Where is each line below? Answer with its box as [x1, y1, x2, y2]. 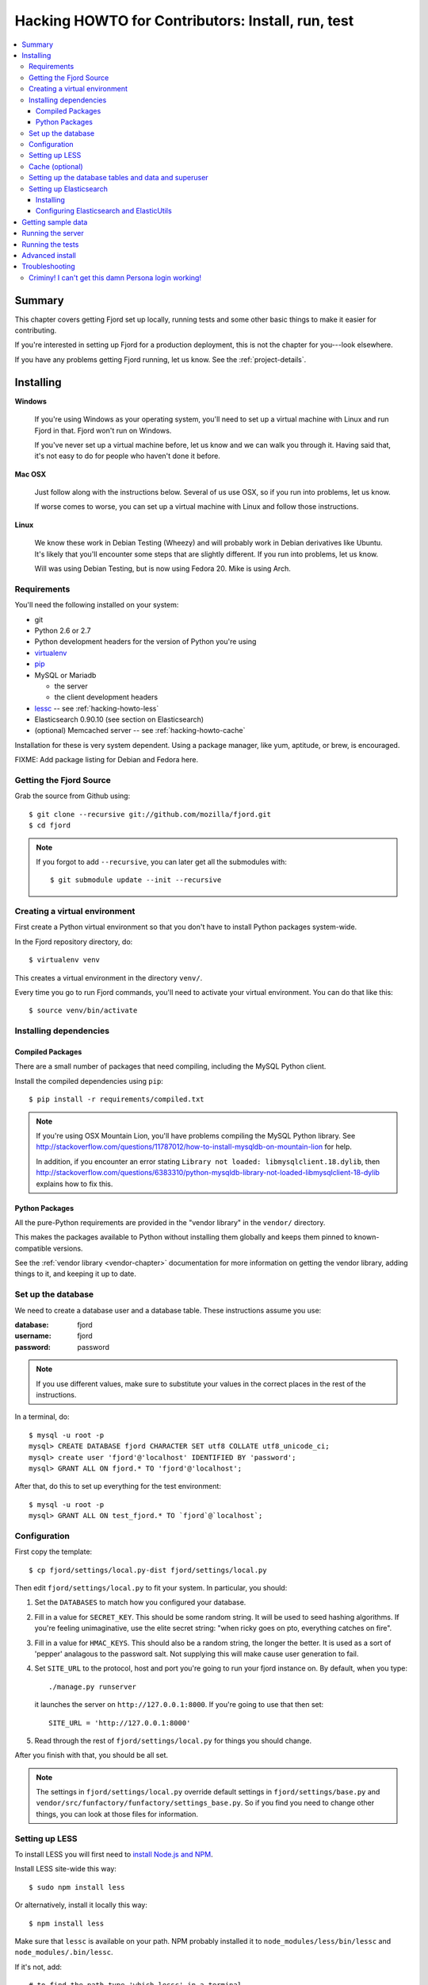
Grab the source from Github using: [14, 791, 131, 801]
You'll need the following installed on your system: [14, 600, 179, 610]
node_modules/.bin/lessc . [14, 1948, 113, 1957]
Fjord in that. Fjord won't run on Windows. [34, 426, 172, 435]
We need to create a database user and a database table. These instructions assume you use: [14, 1305, 322, 1315]
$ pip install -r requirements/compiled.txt [29, 1095, 205, 1104]
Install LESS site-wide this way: [14, 1864, 117, 1874]
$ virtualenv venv [29, 955, 101, 965]
